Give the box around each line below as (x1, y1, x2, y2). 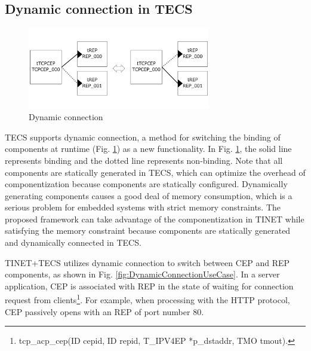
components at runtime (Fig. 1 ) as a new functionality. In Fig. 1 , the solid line (5, 142, 292, 155)
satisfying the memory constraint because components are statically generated (5, 224, 291, 237)
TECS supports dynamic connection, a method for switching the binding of (5, 130, 281, 143)
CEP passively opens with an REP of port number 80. (5, 305, 204, 318)
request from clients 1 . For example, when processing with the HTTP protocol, (5, 292, 290, 306)
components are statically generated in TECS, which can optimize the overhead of (5, 166, 306, 178)
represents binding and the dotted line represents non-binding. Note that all (5, 154, 283, 166)
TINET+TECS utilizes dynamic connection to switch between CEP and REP (5, 256, 290, 268)
